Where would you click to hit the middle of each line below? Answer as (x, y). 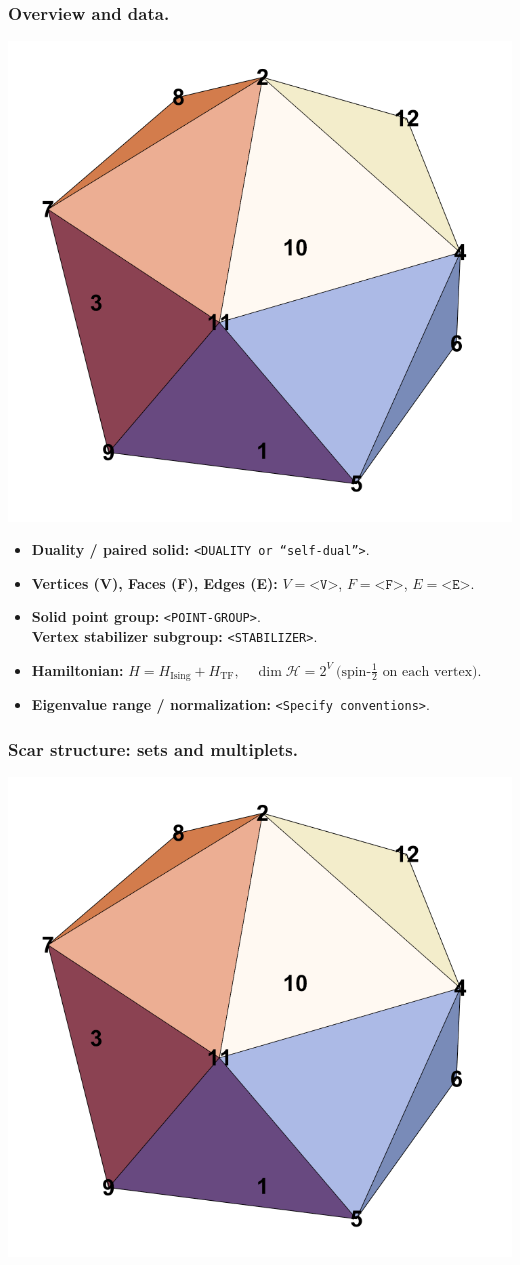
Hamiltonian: (77, 669)
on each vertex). (432, 671)
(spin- (353, 671)
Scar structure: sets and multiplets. (153, 748)
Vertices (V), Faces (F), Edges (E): (154, 582)
